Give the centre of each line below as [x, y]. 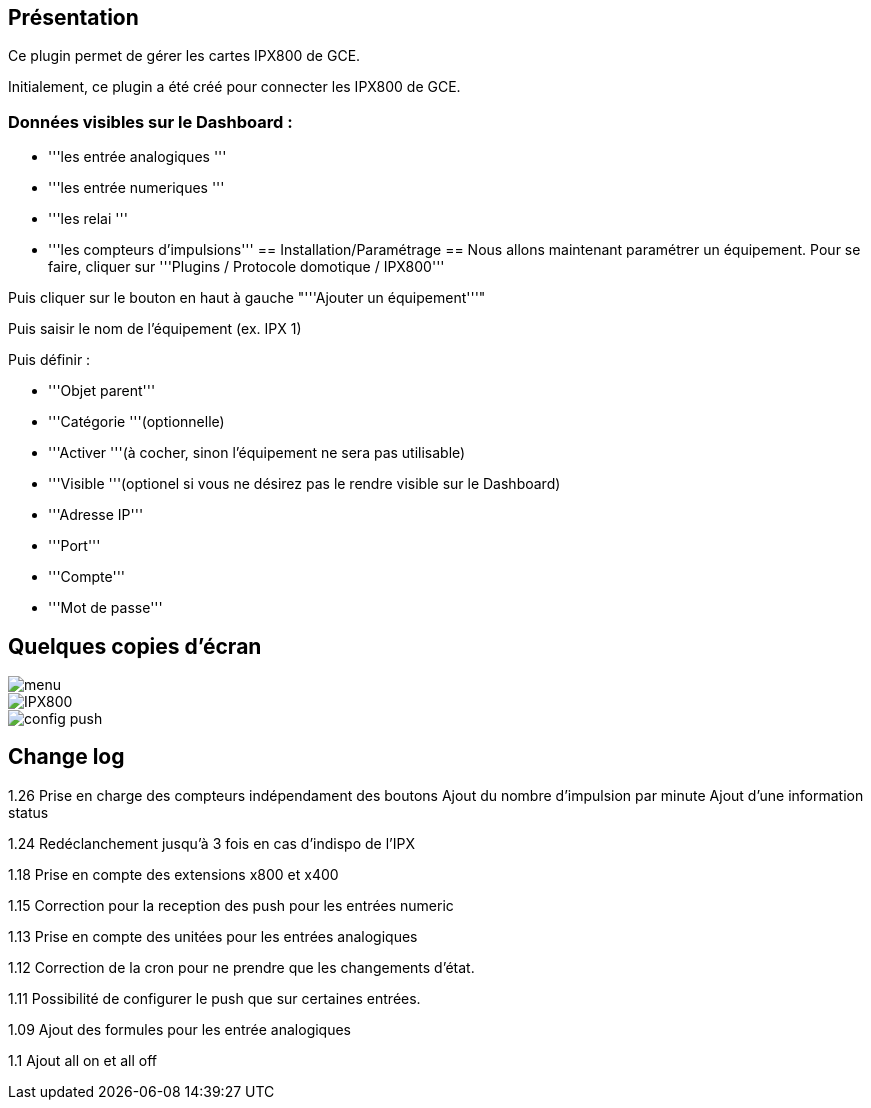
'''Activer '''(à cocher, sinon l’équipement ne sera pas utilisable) [257, 453]
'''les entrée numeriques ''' [136, 188]
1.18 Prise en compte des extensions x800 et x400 [173, 874]
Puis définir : [49, 360]
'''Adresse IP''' [96, 515]
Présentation [73, 17]
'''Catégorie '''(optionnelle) [136, 422]
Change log [66, 757]
